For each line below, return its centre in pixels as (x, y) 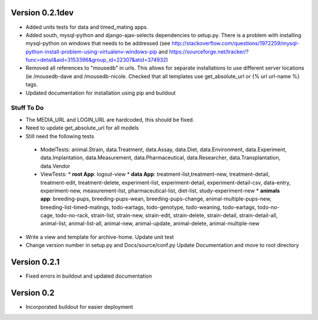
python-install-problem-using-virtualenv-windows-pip (91, 51)
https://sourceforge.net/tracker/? (209, 51)
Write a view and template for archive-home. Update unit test (100, 237)
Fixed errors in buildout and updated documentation (89, 276)
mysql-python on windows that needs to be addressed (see (98, 44)
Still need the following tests (60, 136)
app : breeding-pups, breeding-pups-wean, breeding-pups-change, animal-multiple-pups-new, (156, 199)
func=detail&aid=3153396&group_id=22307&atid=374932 (96, 60)
